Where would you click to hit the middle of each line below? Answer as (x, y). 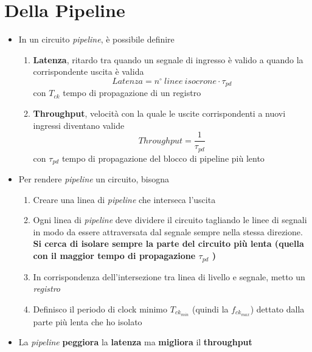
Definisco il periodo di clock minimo (100, 309)
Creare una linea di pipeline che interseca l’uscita (124, 199)
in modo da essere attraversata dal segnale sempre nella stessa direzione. (168, 231)
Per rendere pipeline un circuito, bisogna (94, 179)
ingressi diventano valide (79, 125)
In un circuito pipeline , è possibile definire (96, 39)
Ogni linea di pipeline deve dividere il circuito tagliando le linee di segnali (170, 220)
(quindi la (210, 309)
